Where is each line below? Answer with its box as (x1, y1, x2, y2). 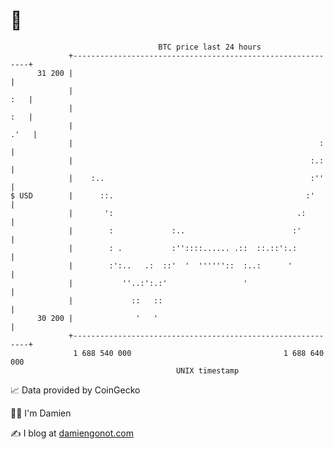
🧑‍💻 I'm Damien (10, 407, 72, 419)
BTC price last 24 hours (158, 42, 262, 52)
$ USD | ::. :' (10, 190, 315, 201)
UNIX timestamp (175, 365, 240, 376)
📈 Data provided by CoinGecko (10, 384, 141, 396)
